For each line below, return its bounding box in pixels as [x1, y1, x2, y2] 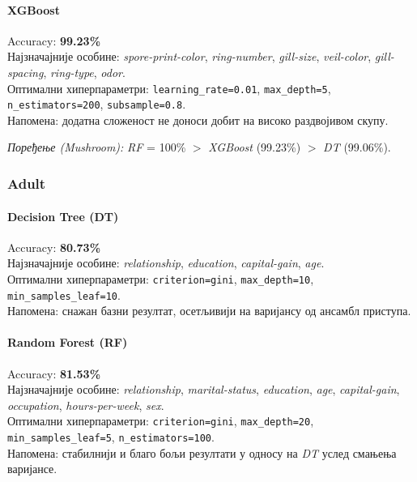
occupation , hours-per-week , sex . [7, 396, 164, 413]
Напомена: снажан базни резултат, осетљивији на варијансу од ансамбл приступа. [7, 302, 411, 319]
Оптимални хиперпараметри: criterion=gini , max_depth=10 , [7, 270, 314, 287]
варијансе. [7, 460, 57, 477]
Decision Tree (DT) [7, 207, 119, 224]
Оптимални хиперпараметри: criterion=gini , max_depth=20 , [7, 412, 314, 429]
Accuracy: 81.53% [7, 365, 101, 382]
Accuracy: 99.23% [7, 32, 101, 49]
